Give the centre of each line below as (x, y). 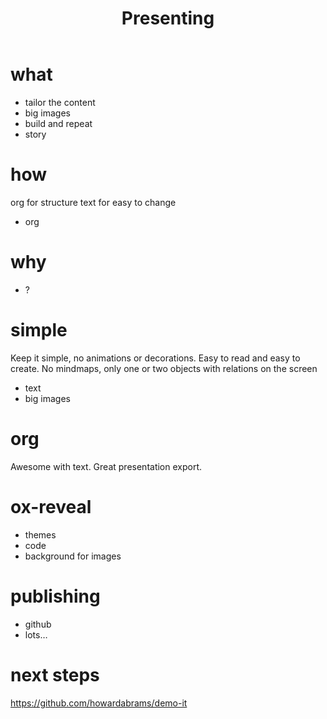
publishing (55, 596)
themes (40, 534)
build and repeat (58, 123)
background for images (73, 556)
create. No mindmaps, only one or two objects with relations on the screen (164, 368)
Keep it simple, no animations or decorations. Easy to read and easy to (155, 358)
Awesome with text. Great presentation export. (106, 466)
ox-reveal (51, 506)
